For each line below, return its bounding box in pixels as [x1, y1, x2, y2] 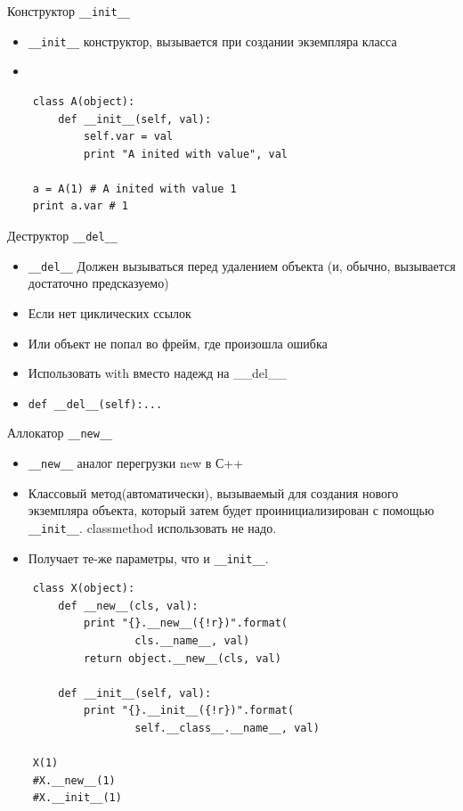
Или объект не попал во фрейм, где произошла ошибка [28, 333, 328, 352]
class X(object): [32, 582, 135, 595]
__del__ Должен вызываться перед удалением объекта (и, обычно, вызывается [28, 256, 456, 274]
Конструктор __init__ [7, 2, 130, 20]
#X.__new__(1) [32, 774, 116, 787]
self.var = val [83, 130, 174, 143]
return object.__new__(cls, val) [83, 651, 281, 665]
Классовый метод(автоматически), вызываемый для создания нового [28, 483, 399, 502]
